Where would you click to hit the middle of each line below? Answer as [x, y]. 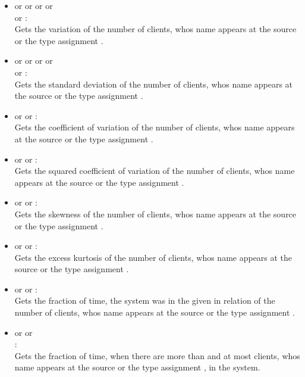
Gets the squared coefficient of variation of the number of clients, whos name [155, 171]
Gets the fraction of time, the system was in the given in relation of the [145, 300]
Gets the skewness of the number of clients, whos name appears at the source [155, 214]
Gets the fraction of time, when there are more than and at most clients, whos [157, 355]
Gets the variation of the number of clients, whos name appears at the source [155, 29]
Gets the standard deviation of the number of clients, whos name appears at [154, 84]
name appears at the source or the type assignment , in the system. [137, 367]
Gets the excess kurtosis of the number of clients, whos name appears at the [153, 257]
